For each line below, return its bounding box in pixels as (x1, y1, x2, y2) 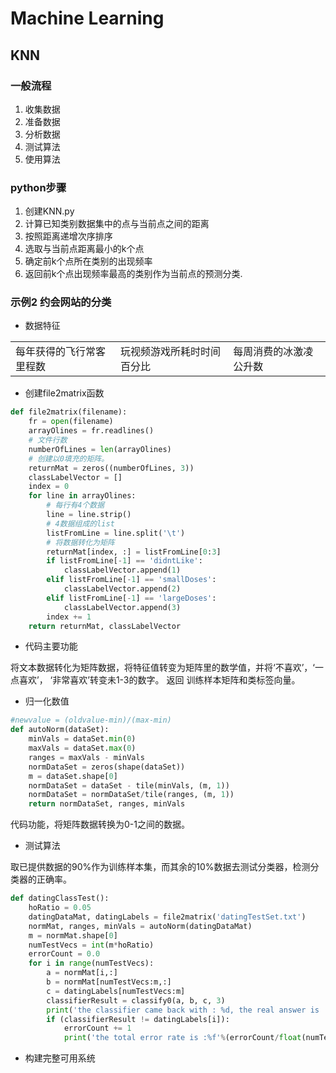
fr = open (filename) (28, 417, 114, 427)
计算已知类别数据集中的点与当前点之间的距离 (24, 218, 210, 230)
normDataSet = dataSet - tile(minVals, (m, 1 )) (28, 780, 230, 791)
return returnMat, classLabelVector (28, 621, 182, 631)
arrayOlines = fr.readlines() (28, 426, 155, 436)
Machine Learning (10, 7, 165, 30)
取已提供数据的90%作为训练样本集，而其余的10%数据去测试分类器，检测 (10, 861, 311, 873)
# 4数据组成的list (46, 518, 115, 529)
